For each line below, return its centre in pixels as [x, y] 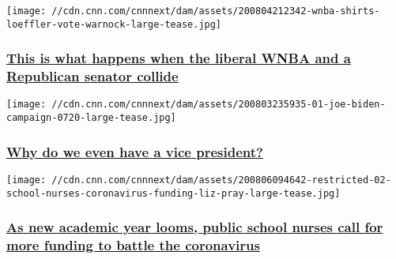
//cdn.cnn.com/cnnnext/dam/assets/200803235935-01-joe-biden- [219, 105]
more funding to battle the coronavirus [133, 245]
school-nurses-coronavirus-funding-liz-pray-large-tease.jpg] [173, 193]
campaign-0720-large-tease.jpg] [91, 118]
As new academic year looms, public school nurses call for [195, 227]
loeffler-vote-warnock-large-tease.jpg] [114, 24]
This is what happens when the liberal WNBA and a [179, 58]
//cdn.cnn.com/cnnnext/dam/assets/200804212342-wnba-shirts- [216, 11]
